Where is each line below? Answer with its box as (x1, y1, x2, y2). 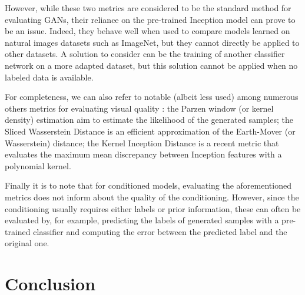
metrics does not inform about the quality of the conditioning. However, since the (5, 190, 299, 203)
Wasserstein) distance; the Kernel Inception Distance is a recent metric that (5, 136, 279, 149)
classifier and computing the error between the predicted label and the (33, 225, 287, 237)
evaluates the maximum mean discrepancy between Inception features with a (5, 148, 282, 160)
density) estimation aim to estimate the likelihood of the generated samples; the (5, 113, 294, 126)
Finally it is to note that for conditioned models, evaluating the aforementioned (5, 179, 291, 192)
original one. (5, 237, 49, 249)
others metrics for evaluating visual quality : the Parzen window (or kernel (5, 102, 274, 114)
